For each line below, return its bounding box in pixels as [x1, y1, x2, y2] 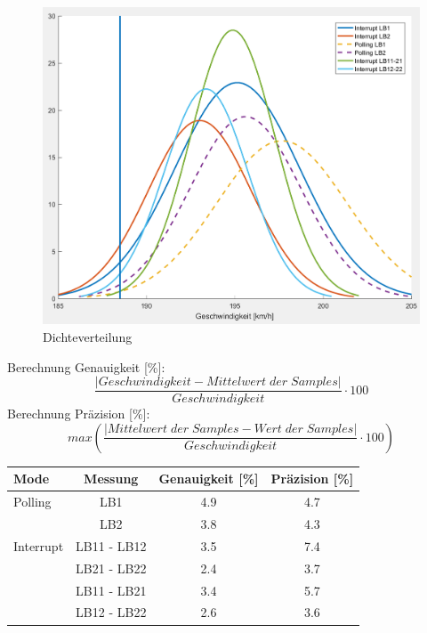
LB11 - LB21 [76, 580, 147, 599]
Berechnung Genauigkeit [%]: [7, 357, 165, 376]
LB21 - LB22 [76, 558, 147, 577]
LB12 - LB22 [76, 603, 147, 621]
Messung [84, 469, 139, 488]
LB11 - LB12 [76, 536, 147, 555]
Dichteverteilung [43, 328, 133, 346]
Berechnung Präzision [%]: [7, 404, 150, 423]
